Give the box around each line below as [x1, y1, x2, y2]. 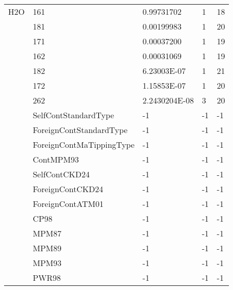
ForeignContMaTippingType [33, 139, 135, 150]
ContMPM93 [33, 153, 79, 165]
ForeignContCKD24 [33, 183, 103, 195]
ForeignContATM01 [33, 198, 104, 209]
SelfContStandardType [33, 109, 114, 121]
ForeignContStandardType [33, 124, 128, 136]
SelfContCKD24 [33, 168, 90, 180]
